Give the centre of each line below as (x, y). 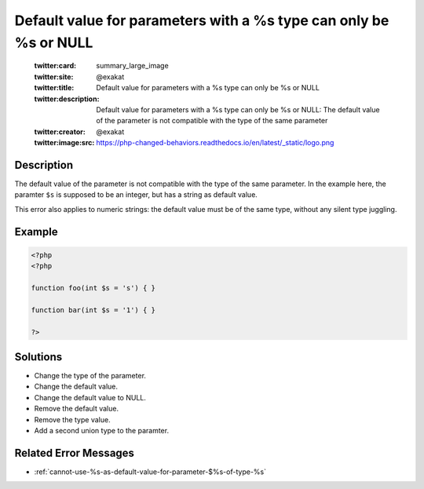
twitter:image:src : (64, 143)
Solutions (38, 357)
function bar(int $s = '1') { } (93, 310)
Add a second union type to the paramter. (101, 430)
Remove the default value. (77, 409)
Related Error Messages (75, 453)
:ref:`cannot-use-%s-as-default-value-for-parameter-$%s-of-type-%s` (150, 472)
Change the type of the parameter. (90, 376)
